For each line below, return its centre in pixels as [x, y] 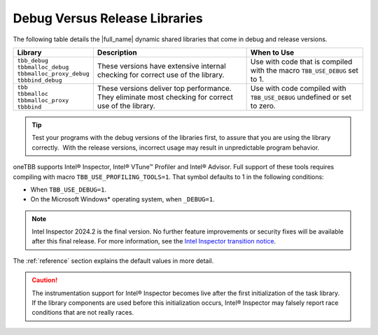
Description [117, 52]
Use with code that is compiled [301, 62]
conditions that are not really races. [83, 313]
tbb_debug [33, 60]
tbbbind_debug [40, 80]
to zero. [263, 106]
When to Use [272, 52]
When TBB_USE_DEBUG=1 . [68, 190]
